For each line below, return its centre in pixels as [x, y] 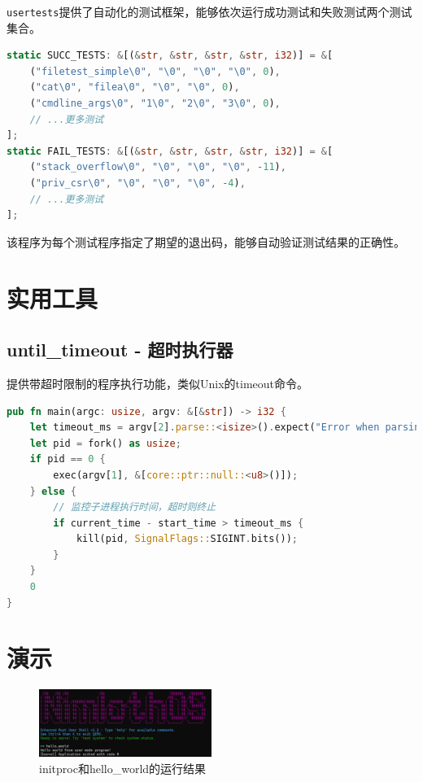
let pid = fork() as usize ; [105, 443]
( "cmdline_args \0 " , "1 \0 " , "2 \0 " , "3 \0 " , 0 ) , [155, 104]
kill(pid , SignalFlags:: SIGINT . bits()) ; [187, 539]
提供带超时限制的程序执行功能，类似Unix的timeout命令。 [158, 383]
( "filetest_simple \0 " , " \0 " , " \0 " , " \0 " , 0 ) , [155, 71]
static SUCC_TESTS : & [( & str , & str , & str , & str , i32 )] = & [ [170, 56]
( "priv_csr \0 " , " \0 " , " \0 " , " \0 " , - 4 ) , [137, 183]
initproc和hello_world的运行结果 [123, 768]
